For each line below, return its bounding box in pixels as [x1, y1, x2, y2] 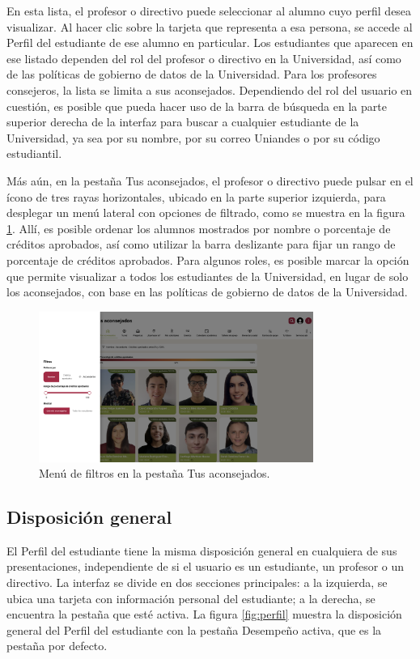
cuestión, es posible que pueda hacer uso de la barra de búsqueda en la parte [6, 97, 387, 114]
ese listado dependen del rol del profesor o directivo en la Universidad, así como [6, 49, 401, 66]
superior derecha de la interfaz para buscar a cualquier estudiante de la [6, 113, 359, 130]
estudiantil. [6, 145, 62, 162]
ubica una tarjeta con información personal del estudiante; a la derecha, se [6, 589, 375, 606]
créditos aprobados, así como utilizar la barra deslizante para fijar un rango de [6, 236, 396, 253]
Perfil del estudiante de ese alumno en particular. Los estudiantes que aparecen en [6, 34, 414, 51]
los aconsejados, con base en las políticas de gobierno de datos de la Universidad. [6, 283, 408, 300]
